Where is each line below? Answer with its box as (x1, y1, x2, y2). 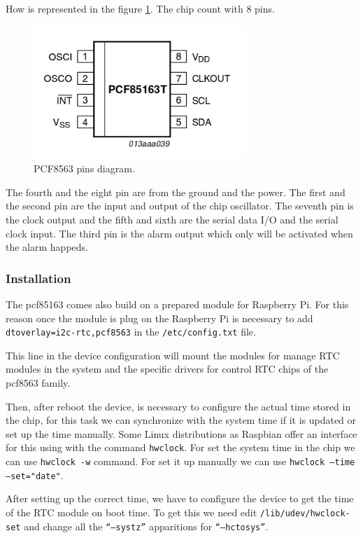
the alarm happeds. (6, 240, 88, 254)
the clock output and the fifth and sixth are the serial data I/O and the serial (6, 212, 339, 226)
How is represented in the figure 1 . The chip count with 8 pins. (6, 1, 275, 15)
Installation (6, 269, 71, 287)
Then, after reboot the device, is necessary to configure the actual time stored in (6, 399, 351, 413)
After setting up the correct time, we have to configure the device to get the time (6, 491, 354, 506)
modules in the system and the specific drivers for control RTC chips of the (6, 361, 329, 376)
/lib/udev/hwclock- (259, 508, 350, 518)
